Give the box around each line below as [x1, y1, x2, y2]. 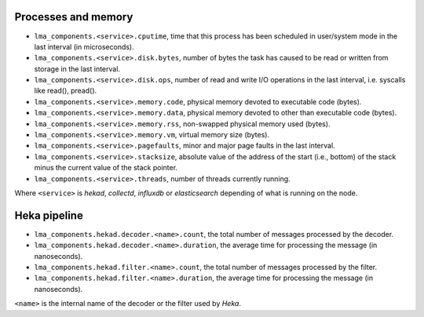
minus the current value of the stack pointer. [34, 163, 178, 173]
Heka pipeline [14, 209, 84, 222]
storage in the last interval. [34, 64, 121, 74]
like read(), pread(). [34, 86, 97, 96]
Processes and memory [14, 10, 133, 24]
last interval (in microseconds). [34, 42, 135, 51]
